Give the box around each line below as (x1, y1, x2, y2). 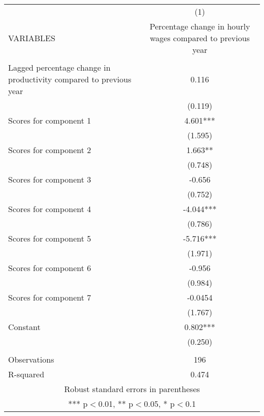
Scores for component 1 (8, 114, 91, 126)
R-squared (8, 368, 45, 380)
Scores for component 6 (8, 262, 91, 274)
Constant (8, 321, 41, 333)
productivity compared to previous (8, 73, 131, 85)
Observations (8, 353, 54, 365)
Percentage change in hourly (149, 20, 250, 32)
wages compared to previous (150, 32, 250, 44)
